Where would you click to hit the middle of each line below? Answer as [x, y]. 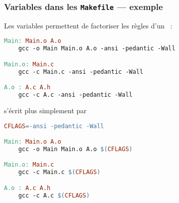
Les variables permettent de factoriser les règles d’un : [88, 25]
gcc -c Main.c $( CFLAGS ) [59, 172]
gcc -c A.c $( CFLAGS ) [54, 195]
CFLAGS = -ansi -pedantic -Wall [54, 126]
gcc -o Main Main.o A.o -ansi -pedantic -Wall [97, 49]
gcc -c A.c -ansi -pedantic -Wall [75, 95]
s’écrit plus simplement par [45, 110]
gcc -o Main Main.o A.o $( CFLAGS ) [75, 149]
